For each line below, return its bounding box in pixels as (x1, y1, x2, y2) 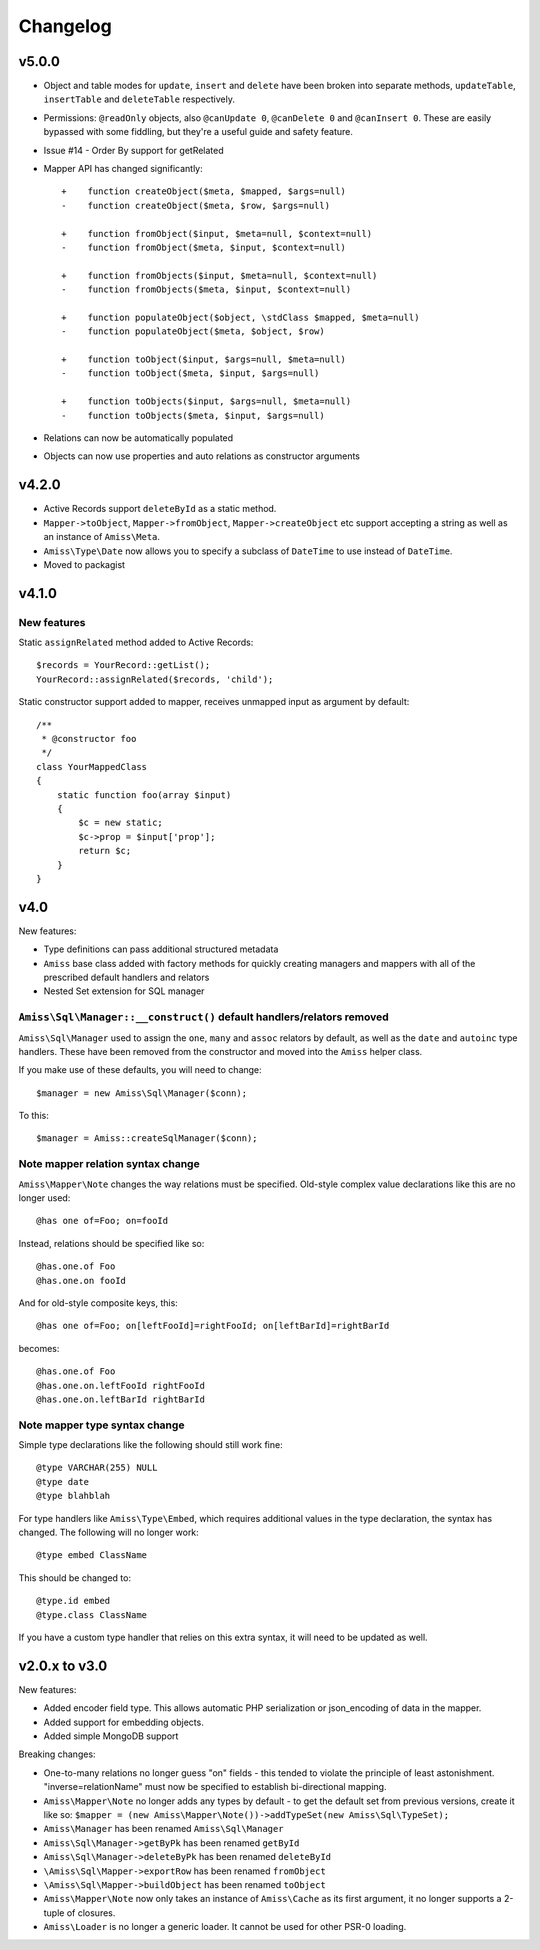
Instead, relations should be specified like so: (18, 1237, 205, 1249)
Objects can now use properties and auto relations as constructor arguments (43, 450, 360, 462)
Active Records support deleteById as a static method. (43, 503, 277, 515)
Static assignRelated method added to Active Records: (18, 636, 254, 649)
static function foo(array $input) (56, 789, 232, 800)
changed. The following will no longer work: (18, 1526, 199, 1539)
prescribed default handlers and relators (43, 971, 210, 983)
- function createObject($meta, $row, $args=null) (61, 200, 330, 211)
